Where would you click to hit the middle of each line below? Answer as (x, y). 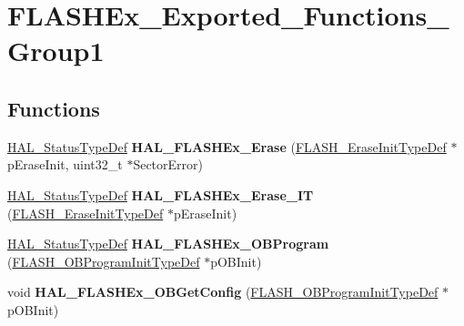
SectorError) (168, 164)
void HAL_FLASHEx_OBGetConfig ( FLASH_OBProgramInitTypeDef (223, 292)
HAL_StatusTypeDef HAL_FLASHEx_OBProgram (168, 244)
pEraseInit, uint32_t (65, 164)
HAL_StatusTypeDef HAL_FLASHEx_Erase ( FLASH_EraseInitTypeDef (227, 146)
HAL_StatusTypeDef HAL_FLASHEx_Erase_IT (161, 194)
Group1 (56, 51)
